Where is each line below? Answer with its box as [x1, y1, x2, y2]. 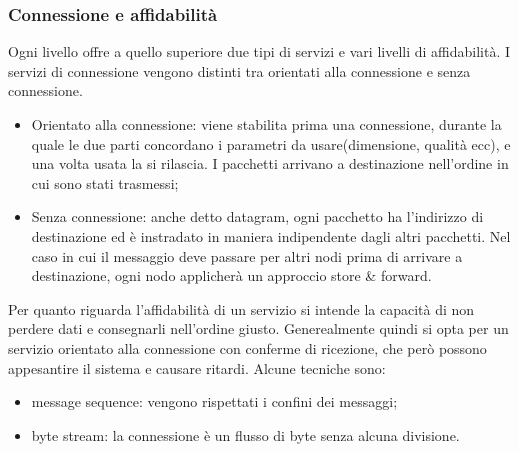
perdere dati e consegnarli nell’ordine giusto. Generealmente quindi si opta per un [8, 318, 509, 339]
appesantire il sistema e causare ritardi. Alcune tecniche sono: [8, 357, 386, 378]
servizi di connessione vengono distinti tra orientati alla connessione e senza [8, 60, 471, 81]
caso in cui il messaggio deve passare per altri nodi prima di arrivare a [31, 245, 463, 266]
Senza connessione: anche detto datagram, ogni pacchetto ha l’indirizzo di [31, 206, 484, 227]
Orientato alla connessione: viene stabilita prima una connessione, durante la [31, 114, 502, 134]
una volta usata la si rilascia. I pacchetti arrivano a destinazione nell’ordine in [31, 153, 509, 174]
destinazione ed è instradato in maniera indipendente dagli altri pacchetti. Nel [31, 225, 511, 246]
